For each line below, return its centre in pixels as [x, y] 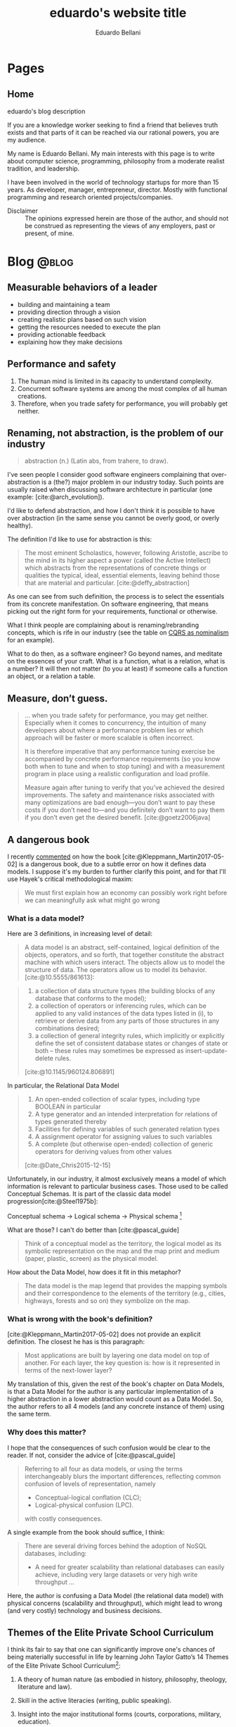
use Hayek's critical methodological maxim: [70, 879]
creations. [32, 396]
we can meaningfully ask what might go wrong [92, 900]
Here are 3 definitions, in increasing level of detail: [80, 934]
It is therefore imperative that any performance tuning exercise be [120, 752]
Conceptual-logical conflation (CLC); [88, 1497]
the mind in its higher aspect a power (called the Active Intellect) [118, 561]
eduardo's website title [118, 13]
